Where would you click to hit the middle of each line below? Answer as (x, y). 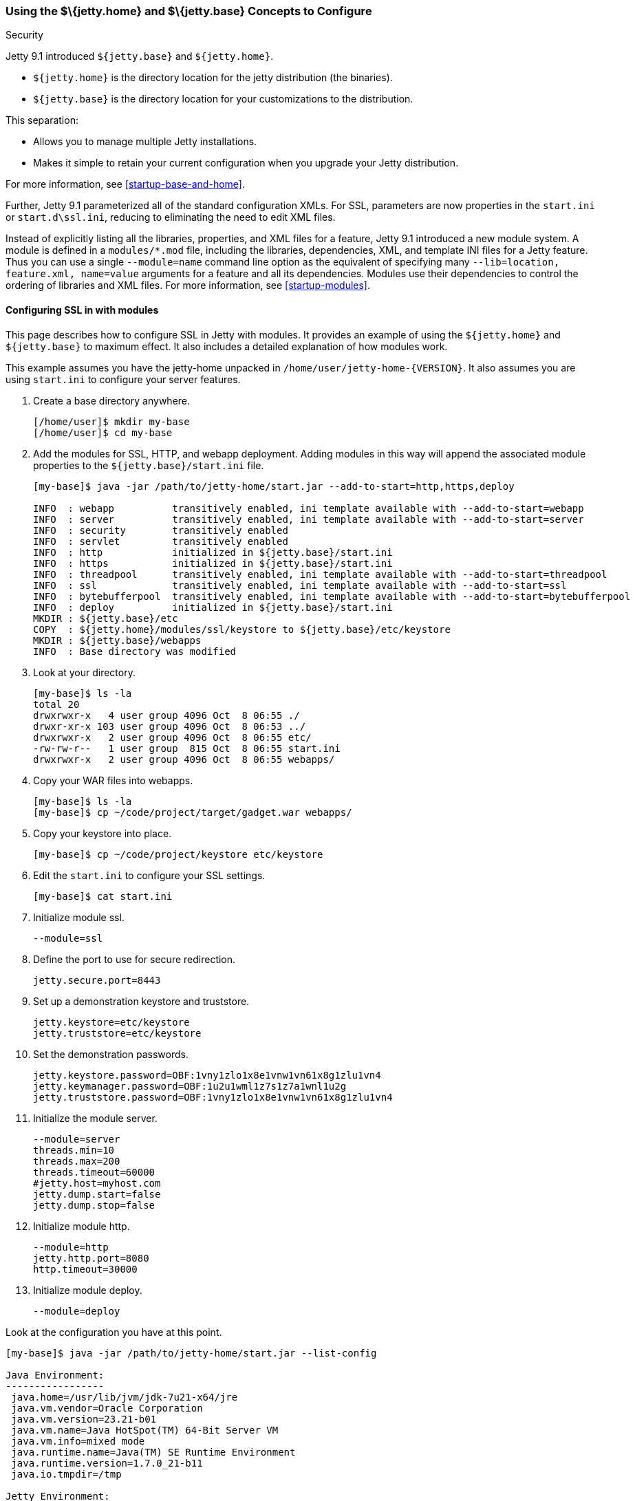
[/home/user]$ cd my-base (103, 432)
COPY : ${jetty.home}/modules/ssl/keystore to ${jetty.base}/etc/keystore (242, 629)
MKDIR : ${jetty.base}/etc (106, 618)
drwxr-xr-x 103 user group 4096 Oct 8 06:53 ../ (170, 726)
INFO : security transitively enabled (161, 530)
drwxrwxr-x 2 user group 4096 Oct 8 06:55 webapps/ (184, 759)
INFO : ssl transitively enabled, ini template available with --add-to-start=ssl (300, 585)
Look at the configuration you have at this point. (114, 1332)
